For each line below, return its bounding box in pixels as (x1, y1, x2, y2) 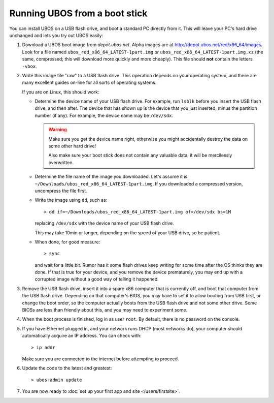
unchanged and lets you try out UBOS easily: (9, 32, 104, 38)
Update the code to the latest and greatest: (22, 365, 112, 371)
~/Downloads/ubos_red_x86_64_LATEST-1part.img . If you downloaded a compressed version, (35, 180, 243, 187)
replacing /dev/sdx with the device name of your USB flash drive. (35, 220, 175, 226)
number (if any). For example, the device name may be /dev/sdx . (35, 112, 174, 118)
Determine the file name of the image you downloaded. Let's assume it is (35, 173, 188, 180)
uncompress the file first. (35, 188, 87, 194)
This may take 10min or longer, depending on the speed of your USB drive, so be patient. (35, 229, 221, 236)
